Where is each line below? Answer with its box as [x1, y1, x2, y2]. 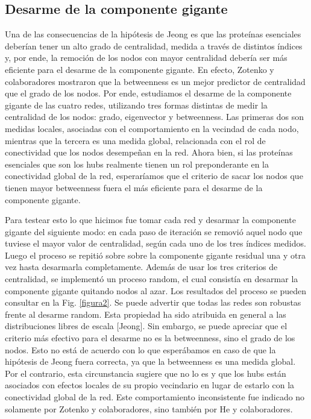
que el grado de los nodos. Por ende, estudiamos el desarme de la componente [5, 87, 292, 99]
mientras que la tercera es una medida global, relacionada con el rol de [5, 134, 266, 146]
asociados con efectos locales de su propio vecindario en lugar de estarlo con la [5, 379, 295, 391]
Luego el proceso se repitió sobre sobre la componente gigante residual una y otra [5, 248, 306, 261]
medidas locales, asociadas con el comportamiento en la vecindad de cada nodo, [5, 122, 299, 134]
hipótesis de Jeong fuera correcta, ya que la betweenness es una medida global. [5, 355, 296, 368]
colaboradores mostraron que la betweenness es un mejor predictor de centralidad [5, 75, 306, 87]
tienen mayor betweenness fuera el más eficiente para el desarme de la [5, 181, 263, 194]
